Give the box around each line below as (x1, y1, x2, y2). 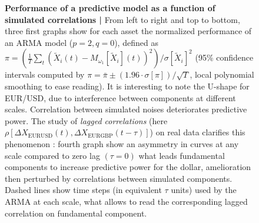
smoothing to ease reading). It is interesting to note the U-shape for (5, 79, 250, 92)
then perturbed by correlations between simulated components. (5, 172, 233, 184)
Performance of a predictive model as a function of (5, 2, 215, 14)
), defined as (114, 36, 158, 48)
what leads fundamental (138, 149, 225, 161)
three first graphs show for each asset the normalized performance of (5, 25, 252, 37)
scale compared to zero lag (5, 149, 100, 161)
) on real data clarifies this (150, 126, 245, 138)
